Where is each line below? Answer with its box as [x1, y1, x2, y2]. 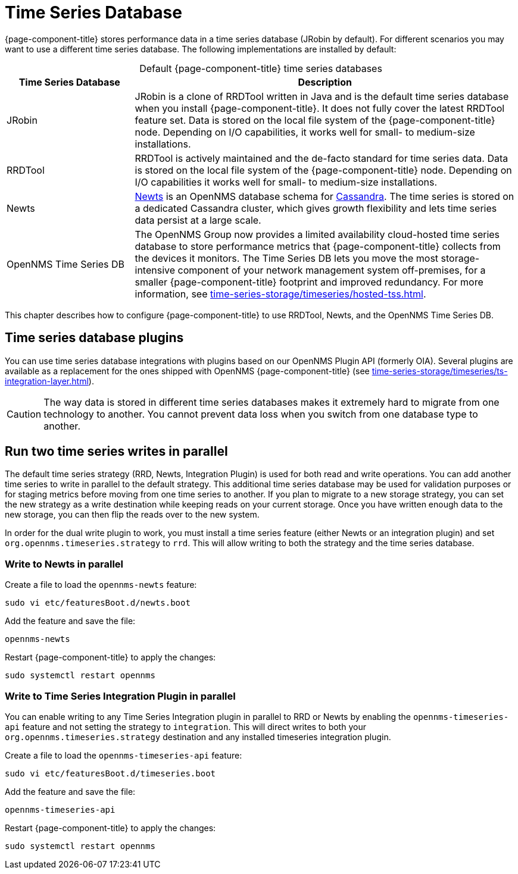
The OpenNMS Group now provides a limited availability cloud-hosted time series [135, 228, 500, 240]
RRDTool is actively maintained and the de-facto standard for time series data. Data [135, 152, 508, 164]
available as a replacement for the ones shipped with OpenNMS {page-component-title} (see [5, 365, 370, 376]
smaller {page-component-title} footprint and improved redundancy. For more [135, 275, 483, 288]
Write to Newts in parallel [5, 557, 124, 570]
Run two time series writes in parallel [5, 444, 228, 459]
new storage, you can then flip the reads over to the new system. [5, 509, 260, 520]
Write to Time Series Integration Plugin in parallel [5, 690, 236, 702]
